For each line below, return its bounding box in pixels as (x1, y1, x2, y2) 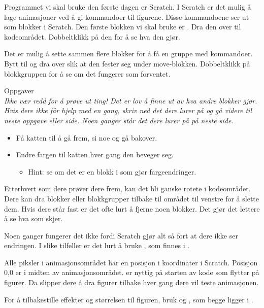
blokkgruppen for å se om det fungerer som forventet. (4, 68, 171, 79)
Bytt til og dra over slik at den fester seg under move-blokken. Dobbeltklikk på (4, 58, 250, 69)
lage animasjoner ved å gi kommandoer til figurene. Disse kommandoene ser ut (4, 11, 249, 22)
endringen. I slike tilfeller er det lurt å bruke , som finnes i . (4, 240, 190, 251)
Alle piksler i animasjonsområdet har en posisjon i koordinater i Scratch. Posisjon (4, 257, 258, 267)
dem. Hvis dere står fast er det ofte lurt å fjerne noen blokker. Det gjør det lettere (4, 203, 260, 214)
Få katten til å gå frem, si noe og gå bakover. (16, 132, 157, 143)
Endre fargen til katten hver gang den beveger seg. (16, 149, 174, 160)
